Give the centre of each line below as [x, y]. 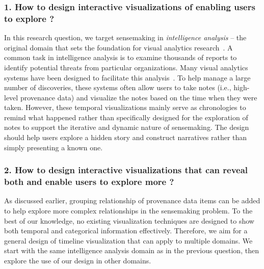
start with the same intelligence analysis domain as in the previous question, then [131, 250]
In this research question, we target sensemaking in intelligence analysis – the [125, 37]
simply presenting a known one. [54, 147]
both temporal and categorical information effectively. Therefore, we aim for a [126, 231]
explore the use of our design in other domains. [78, 260]
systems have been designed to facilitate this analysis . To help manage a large [127, 77]
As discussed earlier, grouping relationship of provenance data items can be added [132, 200]
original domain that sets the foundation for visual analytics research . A [118, 47]
